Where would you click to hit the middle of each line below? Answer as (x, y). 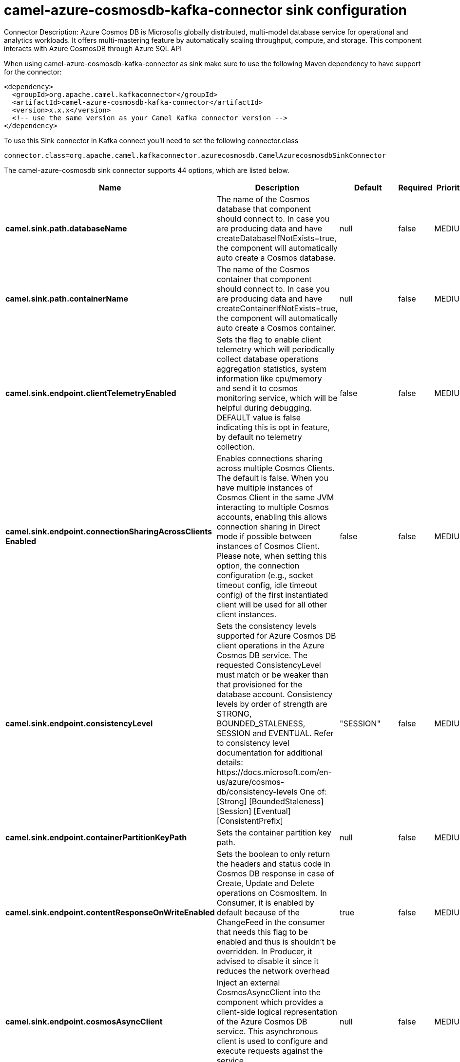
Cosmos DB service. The (262, 655)
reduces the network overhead (273, 971)
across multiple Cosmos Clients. (276, 468)
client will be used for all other (272, 604)
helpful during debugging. (264, 408)
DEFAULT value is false (259, 417)
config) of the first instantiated (272, 595)
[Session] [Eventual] (254, 811)
